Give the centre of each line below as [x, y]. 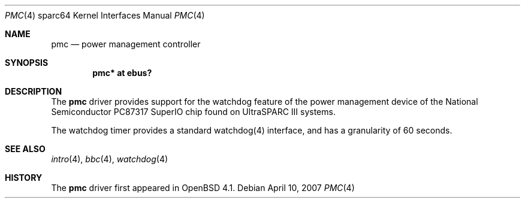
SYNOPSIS [27, 63]
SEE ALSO [25, 149]
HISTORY [24, 178]
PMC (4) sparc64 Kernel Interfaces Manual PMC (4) [105, 15]
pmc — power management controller [126, 44]
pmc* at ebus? [122, 73]
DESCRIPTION [34, 91]
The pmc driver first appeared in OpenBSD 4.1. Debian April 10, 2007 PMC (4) [203, 188]
